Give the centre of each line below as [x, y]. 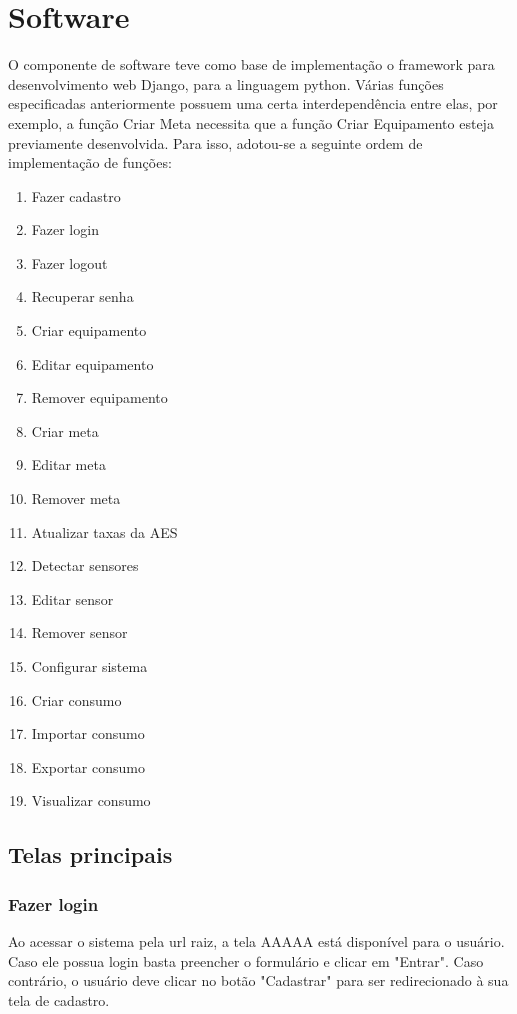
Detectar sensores [85, 565]
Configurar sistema [89, 666]
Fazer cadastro [76, 195]
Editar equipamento [92, 363]
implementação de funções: [90, 162]
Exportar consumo [88, 766]
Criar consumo [76, 699]
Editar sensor [72, 598]
